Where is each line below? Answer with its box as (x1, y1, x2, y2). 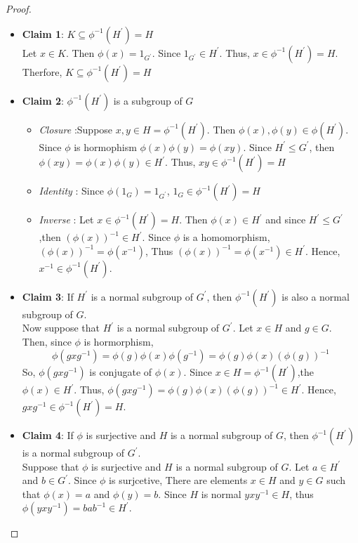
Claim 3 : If (22, 289, 74, 303)
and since (265, 212, 306, 227)
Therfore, (22, 64, 62, 79)
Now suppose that (22, 320, 100, 335)
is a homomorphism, (183, 230, 270, 244)
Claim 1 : (22, 26, 64, 41)
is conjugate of (89, 365, 152, 379)
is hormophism (74, 139, 137, 154)
